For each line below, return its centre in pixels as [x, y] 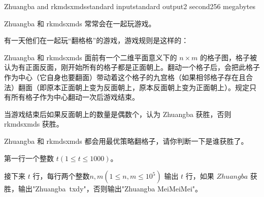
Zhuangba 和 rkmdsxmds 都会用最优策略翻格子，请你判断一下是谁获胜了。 [126, 141]
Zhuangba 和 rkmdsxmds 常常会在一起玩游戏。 [80, 23]
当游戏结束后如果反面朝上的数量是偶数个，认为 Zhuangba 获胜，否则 [118, 114]
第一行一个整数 [29, 158]
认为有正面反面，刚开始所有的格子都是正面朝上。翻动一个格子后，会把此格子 [132, 67]
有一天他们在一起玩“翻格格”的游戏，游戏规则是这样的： [96, 40]
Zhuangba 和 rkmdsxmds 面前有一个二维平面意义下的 [91, 57]
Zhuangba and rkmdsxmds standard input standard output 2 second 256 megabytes [130, 6]
